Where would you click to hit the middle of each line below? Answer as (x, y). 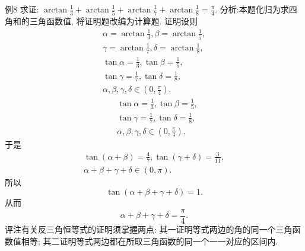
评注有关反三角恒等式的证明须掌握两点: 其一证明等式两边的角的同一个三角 (149, 229)
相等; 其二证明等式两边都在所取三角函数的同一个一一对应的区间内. (150, 241)
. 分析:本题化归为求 (252, 9)
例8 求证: (22, 9)
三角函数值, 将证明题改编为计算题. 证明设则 (114, 21)
